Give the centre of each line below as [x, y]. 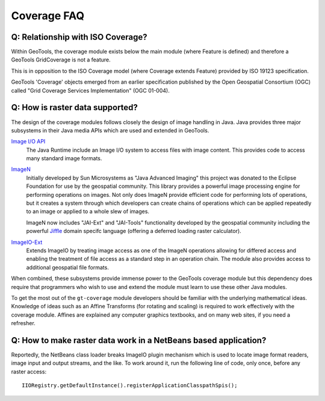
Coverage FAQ [48, 16]
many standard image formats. [64, 158]
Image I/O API [28, 141]
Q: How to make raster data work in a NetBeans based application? [139, 340]
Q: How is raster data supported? [75, 107]
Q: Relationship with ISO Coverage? [79, 37]
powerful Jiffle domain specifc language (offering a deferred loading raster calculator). [134, 231]
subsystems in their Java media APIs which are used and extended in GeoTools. [110, 130]
